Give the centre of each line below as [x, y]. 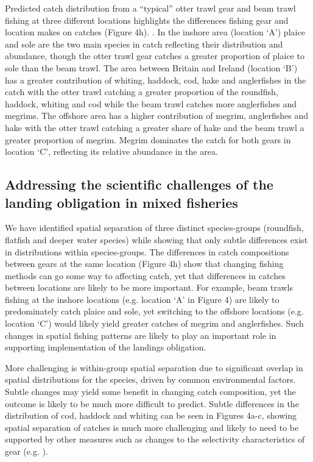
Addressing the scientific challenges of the [139, 184]
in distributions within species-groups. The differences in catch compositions [147, 251]
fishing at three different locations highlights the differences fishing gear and [147, 20]
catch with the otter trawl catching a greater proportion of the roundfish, [142, 92]
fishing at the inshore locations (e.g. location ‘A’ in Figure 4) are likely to [142, 299]
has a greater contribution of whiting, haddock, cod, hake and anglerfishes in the [156, 80]
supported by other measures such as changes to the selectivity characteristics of [155, 439]
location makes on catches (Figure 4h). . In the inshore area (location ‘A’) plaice [155, 32]
